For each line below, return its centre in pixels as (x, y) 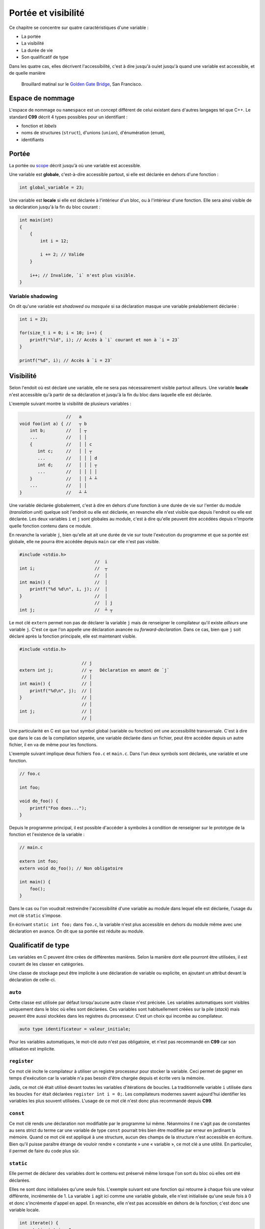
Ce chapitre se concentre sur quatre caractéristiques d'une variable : (79, 28)
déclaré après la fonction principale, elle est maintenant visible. (73, 636)
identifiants (33, 140)
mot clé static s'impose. (35, 915)
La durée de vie (37, 50)
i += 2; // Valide (62, 255)
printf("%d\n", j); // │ (61, 690)
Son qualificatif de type (45, 57)
